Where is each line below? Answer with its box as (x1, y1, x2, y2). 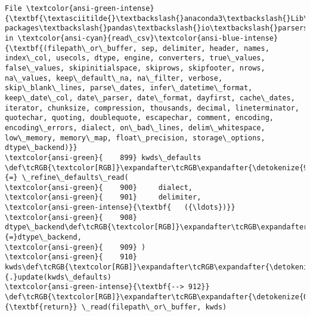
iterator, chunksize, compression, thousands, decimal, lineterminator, (5, 103, 299, 112)
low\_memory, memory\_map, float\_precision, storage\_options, (5, 133, 265, 142)
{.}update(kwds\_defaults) (5, 272, 111, 281)
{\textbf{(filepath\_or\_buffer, (5, 44, 137, 53)
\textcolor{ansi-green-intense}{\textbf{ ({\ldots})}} (5, 203, 235, 212)
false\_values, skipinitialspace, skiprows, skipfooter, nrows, (5, 63, 265, 72)
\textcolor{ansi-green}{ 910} (5, 253, 137, 262)
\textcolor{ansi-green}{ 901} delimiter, (5, 193, 201, 202)
